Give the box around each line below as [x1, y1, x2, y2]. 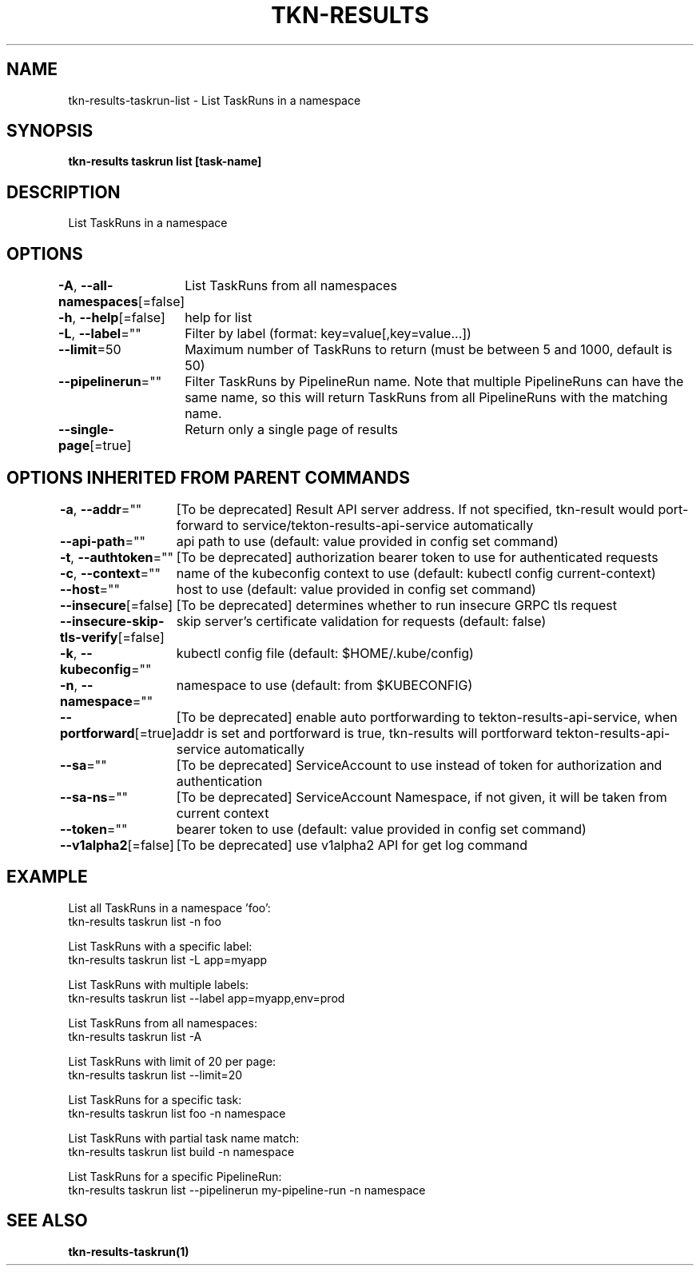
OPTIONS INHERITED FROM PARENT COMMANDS [6, 467, 410, 488]
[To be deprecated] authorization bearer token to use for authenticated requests [176, 548, 658, 565]
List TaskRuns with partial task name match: [68, 1130, 300, 1145]
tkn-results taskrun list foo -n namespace [68, 1106, 286, 1120]
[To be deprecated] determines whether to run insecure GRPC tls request [176, 596, 617, 613]
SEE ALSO [6, 1210, 88, 1231]
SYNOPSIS [6, 121, 93, 142]
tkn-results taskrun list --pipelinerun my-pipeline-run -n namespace [68, 1182, 426, 1197]
